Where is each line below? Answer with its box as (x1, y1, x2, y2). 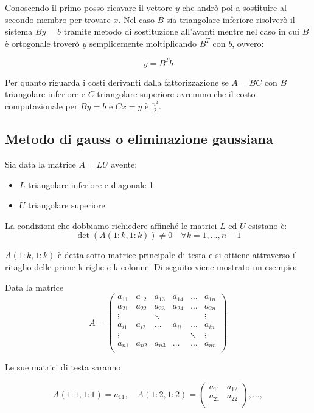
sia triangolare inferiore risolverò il (166, 13, 295, 26)
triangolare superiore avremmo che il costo (97, 87, 256, 100)
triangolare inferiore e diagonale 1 (28, 178, 153, 191)
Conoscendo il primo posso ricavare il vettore (5, 1, 173, 13)
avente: (111, 158, 138, 171)
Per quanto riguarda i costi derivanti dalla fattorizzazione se (5, 75, 229, 88)
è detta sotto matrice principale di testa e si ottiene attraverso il (57, 248, 298, 261)
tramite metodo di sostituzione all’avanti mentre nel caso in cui (63, 25, 299, 38)
